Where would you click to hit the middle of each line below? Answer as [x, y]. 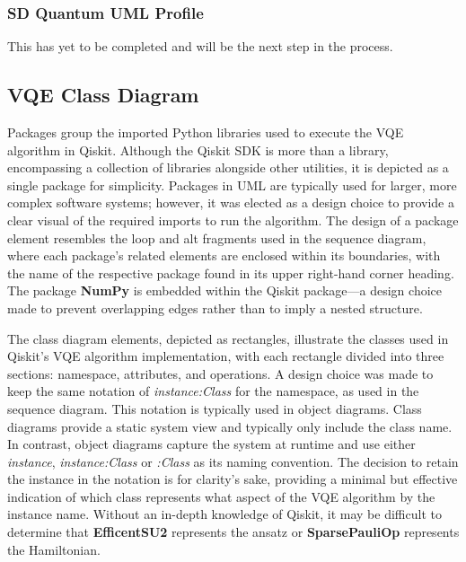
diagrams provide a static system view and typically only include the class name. [230, 426]
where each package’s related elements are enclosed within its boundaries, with [224, 255]
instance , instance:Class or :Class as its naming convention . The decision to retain [233, 461]
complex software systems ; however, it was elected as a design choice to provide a [231, 202]
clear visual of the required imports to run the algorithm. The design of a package [233, 220]
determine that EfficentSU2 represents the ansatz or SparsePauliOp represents [233, 532]
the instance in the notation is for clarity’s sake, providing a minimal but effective [233, 479]
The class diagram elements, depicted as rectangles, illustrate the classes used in [228, 338]
